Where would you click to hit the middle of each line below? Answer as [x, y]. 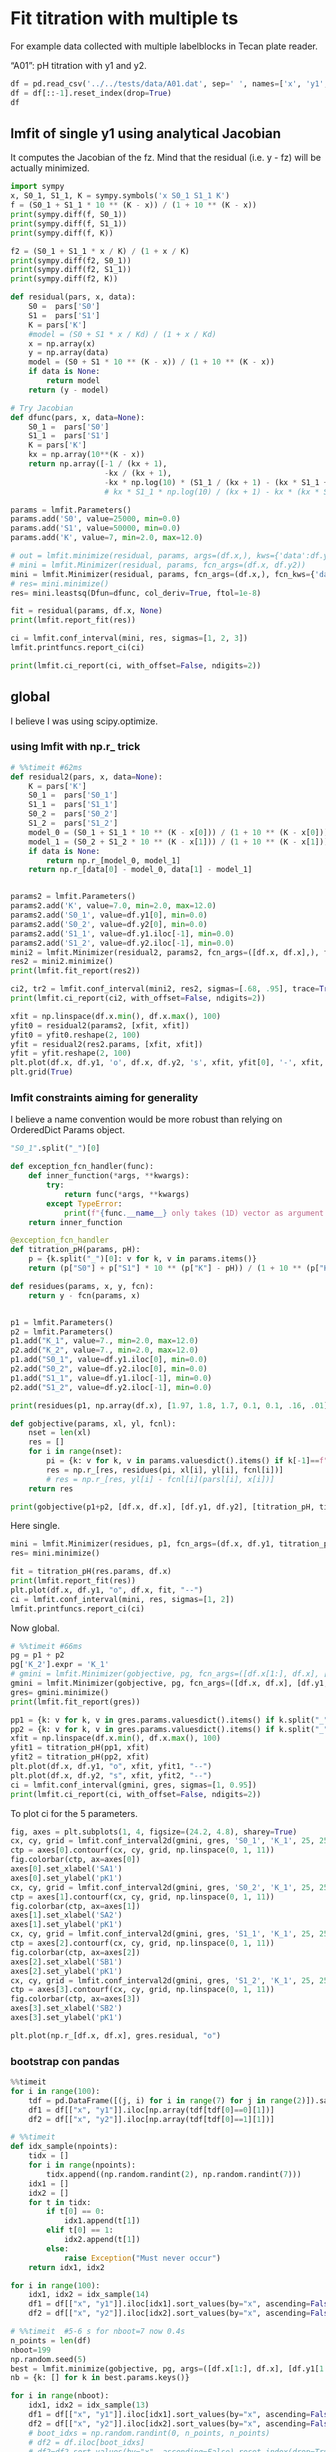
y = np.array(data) [69, 353]
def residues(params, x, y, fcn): [82, 1286]
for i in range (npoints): [82, 2165]
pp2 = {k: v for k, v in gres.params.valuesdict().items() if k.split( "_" [169, 1729]
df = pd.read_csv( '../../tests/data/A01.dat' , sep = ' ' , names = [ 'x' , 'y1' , [169, 83]
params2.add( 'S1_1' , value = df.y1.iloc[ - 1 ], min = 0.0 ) [122, 933]
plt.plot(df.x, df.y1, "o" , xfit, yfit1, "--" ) [111, 1767]
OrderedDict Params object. [67, 1130]
